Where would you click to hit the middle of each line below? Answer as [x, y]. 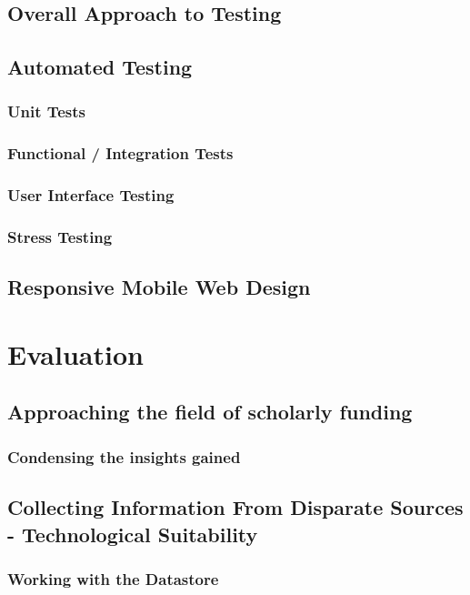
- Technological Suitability [133, 534]
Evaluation [75, 353]
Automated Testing [100, 67]
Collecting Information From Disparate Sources [235, 507]
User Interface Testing [91, 195]
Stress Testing [60, 237]
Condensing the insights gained [124, 456]
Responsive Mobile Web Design [159, 287]
